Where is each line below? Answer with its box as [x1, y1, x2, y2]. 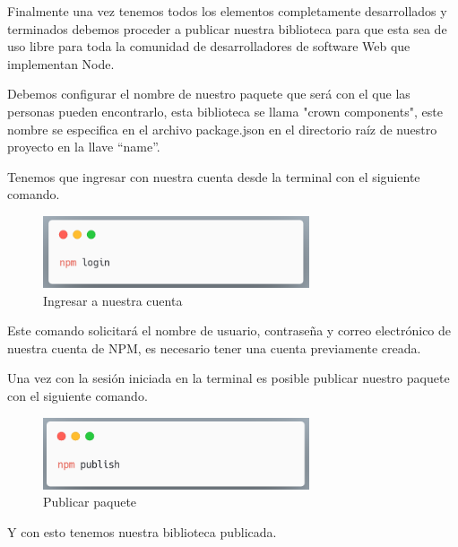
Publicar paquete [43, 492, 137, 511]
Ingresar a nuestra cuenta [43, 291, 183, 309]
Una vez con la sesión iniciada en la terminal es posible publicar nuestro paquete [7, 369, 450, 387]
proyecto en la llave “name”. [7, 137, 160, 156]
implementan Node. [7, 54, 115, 73]
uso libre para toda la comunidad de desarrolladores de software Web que [7, 37, 410, 56]
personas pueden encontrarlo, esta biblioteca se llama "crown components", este [7, 101, 443, 120]
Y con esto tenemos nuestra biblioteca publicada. [7, 522, 277, 541]
